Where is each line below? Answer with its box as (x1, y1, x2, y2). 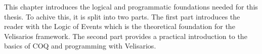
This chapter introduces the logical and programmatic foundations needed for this (4, 1, 258, 11)
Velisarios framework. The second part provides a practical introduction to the (4, 30, 247, 41)
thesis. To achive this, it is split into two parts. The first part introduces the (4, 11, 240, 21)
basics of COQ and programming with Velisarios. (4, 40, 156, 51)
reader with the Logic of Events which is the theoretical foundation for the (4, 21, 235, 31)
